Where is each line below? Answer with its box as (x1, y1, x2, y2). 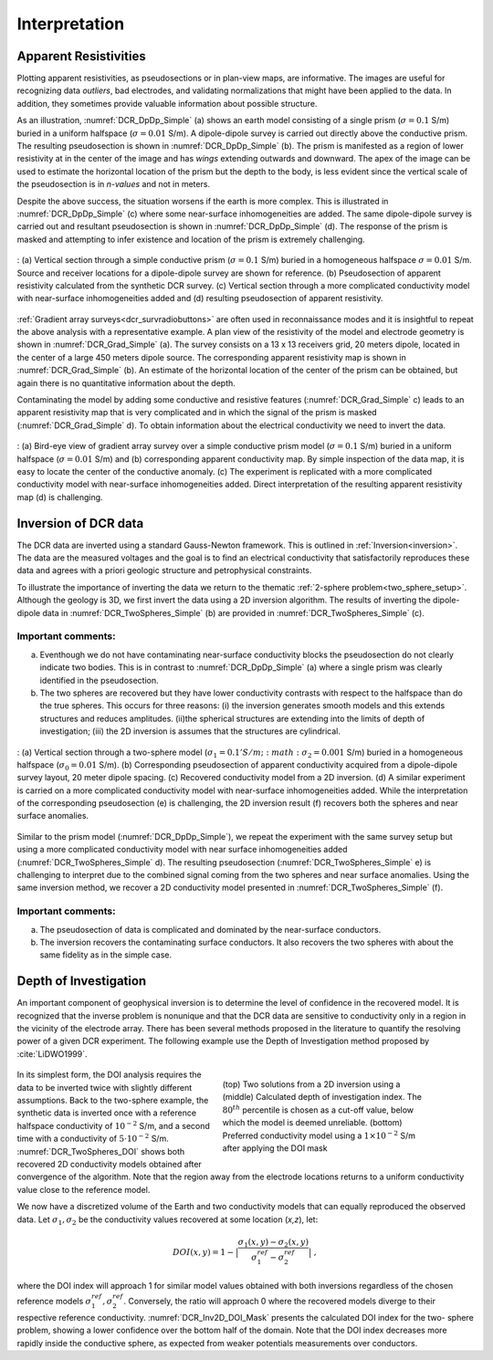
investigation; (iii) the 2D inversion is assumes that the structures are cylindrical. (39, 726, 341, 737)
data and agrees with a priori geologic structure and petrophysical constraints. (16, 565, 312, 576)
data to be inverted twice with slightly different (16, 1082, 192, 1093)
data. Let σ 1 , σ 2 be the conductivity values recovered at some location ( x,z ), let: (16, 1214, 319, 1227)
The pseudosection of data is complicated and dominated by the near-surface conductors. (39, 924, 382, 935)
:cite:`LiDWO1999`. (16, 1048, 88, 1059)
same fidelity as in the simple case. (39, 949, 173, 960)
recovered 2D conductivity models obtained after (16, 1158, 203, 1169)
